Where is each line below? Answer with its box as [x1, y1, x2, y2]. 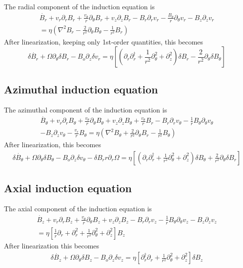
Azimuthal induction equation [4, 81, 158, 96]
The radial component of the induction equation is [4, 1, 155, 11]
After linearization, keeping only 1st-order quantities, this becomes [4, 36, 203, 46]
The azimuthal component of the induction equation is [4, 104, 167, 114]
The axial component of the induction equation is [4, 203, 152, 214]
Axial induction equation [4, 180, 132, 196]
